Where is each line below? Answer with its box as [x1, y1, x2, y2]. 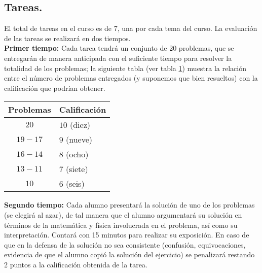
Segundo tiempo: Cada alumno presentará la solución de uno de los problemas [4, 199, 255, 210]
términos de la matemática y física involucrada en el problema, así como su [4, 219, 238, 230]
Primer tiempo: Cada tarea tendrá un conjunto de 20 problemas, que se [4, 43, 234, 53]
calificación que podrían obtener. [4, 82, 105, 93]
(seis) [65, 178, 85, 190]
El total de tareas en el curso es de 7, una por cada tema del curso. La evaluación [4, 23, 257, 33]
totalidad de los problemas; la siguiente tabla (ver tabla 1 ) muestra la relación [4, 62, 247, 73]
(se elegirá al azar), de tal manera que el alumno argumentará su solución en [4, 209, 242, 220]
